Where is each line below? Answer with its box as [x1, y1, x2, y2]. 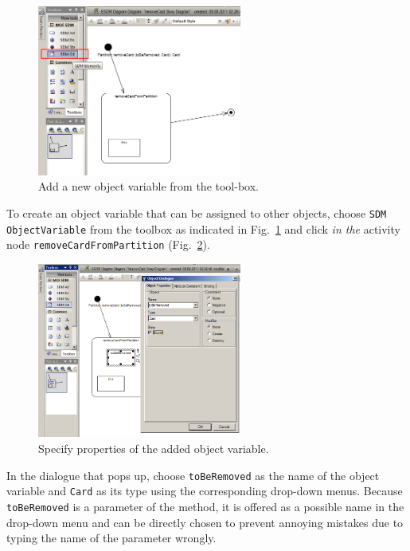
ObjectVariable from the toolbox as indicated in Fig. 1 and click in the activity [6, 220, 400, 237]
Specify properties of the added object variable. [38, 439, 269, 456]
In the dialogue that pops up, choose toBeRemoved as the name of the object [6, 466, 380, 483]
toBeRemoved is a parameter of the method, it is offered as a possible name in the [6, 498, 404, 514]
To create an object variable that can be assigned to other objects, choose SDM [6, 204, 387, 221]
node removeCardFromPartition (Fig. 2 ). [6, 236, 210, 253]
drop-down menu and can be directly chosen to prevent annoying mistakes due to [6, 514, 404, 530]
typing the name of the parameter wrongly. [6, 529, 217, 546]
